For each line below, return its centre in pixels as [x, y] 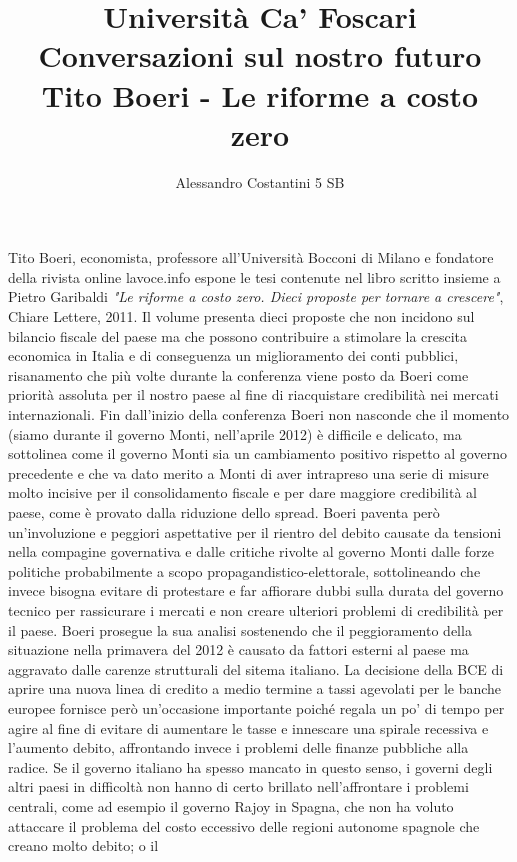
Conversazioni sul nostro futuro [260, 55]
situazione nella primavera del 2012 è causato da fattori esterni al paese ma [238, 649]
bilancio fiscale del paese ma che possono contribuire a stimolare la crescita [238, 335]
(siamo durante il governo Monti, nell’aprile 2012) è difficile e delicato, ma [235, 433]
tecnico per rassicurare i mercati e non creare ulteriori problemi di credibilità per [256, 609]
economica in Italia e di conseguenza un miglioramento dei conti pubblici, [233, 355]
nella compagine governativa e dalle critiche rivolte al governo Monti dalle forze [251, 551]
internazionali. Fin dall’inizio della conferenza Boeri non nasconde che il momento [259, 414]
